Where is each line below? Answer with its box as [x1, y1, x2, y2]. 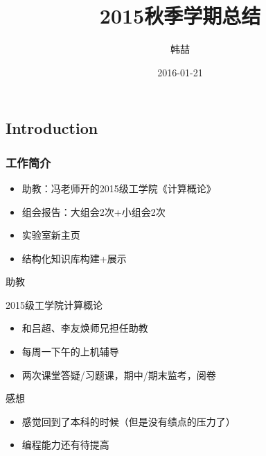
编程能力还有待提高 [21, 437, 109, 452]
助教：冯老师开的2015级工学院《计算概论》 [21, 180, 216, 195]
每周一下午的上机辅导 [21, 344, 119, 359]
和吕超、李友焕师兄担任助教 [21, 321, 148, 335]
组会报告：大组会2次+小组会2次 [21, 204, 166, 219]
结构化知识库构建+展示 [21, 251, 127, 265]
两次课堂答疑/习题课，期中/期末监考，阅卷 [21, 367, 216, 382]
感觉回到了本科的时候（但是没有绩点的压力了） [21, 414, 236, 428]
